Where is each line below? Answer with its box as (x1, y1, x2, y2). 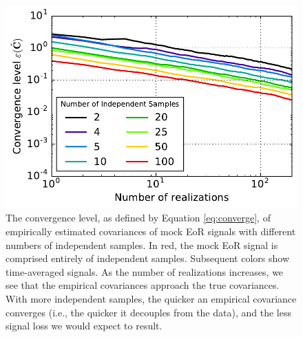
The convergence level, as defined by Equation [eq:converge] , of (6, 210, 271, 225)
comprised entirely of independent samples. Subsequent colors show (6, 251, 290, 265)
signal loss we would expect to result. (6, 318, 163, 333)
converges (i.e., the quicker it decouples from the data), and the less (6, 305, 291, 319)
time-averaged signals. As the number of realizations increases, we (6, 264, 284, 279)
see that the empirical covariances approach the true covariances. (6, 278, 280, 292)
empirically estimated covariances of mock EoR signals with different (6, 224, 296, 239)
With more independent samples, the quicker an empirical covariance (6, 292, 297, 305)
